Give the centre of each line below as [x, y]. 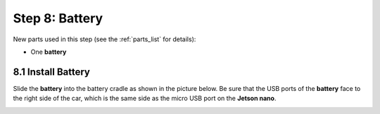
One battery [49, 52]
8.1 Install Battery [52, 72]
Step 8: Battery [58, 18]
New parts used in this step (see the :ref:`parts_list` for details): [104, 39]
